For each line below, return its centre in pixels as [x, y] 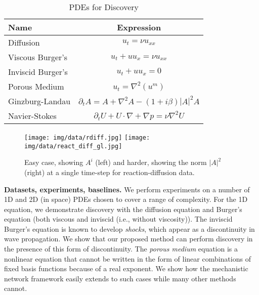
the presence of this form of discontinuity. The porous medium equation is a [121, 249]
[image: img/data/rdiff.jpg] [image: [87, 138]
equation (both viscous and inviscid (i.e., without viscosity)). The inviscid [118, 219]
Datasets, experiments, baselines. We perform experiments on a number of [127, 189]
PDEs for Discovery [104, 7]
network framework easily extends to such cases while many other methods [120, 278]
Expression [139, 27]
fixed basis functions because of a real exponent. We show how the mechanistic [126, 268]
